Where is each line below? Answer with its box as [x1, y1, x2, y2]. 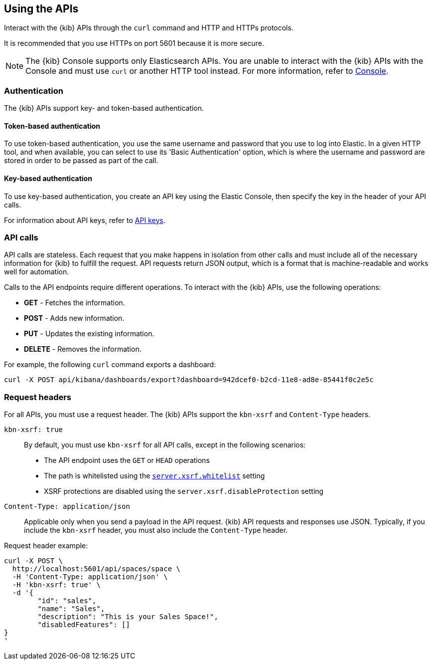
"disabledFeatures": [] [37, 621, 130, 629]
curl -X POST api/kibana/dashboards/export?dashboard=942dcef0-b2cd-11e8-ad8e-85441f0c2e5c [4, 376, 374, 384]
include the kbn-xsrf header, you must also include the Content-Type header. [24, 526, 288, 535]
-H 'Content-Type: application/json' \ [12, 573, 168, 581]
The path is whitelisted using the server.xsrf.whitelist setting [44, 471, 265, 480]
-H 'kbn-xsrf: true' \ [12, 581, 101, 589]
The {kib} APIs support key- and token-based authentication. [4, 104, 204, 113]
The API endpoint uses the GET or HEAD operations [44, 456, 210, 465]
